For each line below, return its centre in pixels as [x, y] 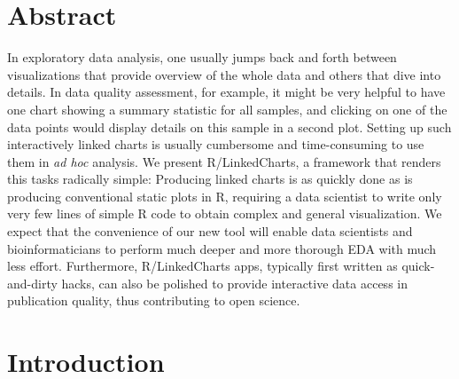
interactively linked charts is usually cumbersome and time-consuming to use [216, 144]
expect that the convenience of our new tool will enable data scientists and [210, 231]
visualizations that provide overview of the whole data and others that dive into [224, 74]
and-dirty [32, 283]
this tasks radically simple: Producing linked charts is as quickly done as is [210, 179]
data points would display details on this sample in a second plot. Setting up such [229, 126]
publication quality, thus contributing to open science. [154, 300]
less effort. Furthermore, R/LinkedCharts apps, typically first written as [202, 266]
